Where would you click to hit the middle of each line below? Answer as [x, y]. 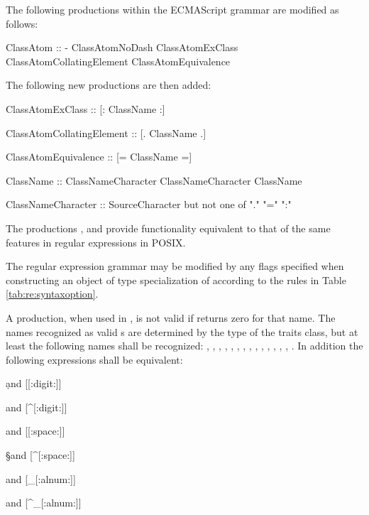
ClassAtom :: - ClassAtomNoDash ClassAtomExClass [122, 47]
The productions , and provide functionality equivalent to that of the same [168, 228]
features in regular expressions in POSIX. [96, 242]
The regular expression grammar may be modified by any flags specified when [175, 266]
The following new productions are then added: [109, 85]
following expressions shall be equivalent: [94, 359]
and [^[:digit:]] [37, 407]
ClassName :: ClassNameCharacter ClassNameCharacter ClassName [154, 180]
